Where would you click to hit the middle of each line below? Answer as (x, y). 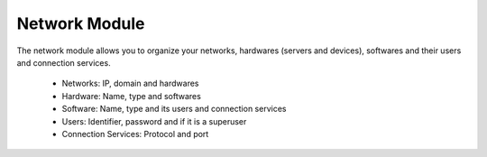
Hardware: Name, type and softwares (132, 96)
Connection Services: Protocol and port (135, 134)
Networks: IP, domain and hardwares (130, 83)
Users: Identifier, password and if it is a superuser (154, 121)
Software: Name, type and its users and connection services (174, 109)
